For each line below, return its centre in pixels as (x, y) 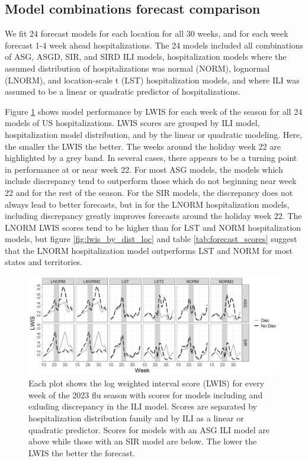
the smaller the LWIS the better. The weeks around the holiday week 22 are (143, 146)
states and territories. (44, 262)
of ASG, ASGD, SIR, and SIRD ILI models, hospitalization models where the (146, 57)
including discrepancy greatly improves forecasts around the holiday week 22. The (153, 216)
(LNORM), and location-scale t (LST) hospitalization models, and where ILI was (152, 80)
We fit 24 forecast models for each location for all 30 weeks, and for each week (147, 33)
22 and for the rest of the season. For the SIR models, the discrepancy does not (149, 192)
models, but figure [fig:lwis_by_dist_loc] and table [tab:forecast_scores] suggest (151, 239)
